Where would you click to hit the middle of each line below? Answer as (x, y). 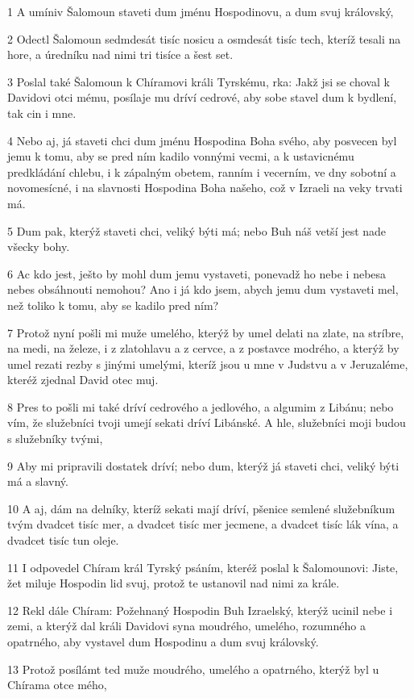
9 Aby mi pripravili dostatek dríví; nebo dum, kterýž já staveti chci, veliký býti (203, 465)
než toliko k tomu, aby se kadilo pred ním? (113, 305)
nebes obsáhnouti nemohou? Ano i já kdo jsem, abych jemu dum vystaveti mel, (203, 289)
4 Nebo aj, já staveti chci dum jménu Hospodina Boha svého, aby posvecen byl (202, 140)
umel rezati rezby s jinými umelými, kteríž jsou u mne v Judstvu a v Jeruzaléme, (208, 364)
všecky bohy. (39, 247)
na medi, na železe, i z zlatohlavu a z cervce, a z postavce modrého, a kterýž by (203, 348)
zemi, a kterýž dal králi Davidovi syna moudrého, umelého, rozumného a (186, 626)
